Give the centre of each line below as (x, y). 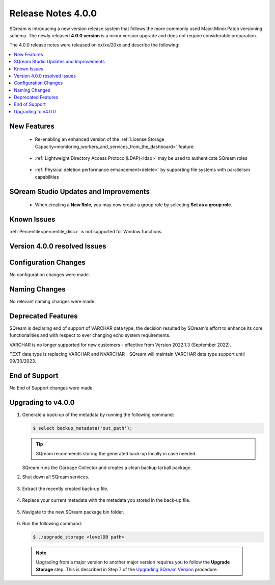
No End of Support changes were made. (52, 388)
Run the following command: (52, 523)
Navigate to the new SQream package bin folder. (73, 512)
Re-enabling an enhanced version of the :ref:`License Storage (100, 139)
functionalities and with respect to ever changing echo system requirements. (90, 335)
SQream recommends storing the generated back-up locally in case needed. (116, 453)
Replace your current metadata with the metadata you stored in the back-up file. (106, 500)
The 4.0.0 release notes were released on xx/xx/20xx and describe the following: (94, 45)
